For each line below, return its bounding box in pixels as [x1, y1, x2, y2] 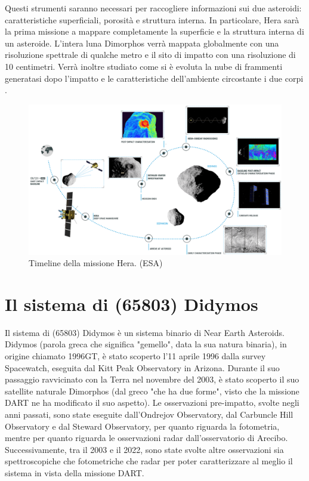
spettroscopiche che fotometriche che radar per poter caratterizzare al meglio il [5, 455, 293, 467]
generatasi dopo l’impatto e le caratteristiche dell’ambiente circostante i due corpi [5, 72, 304, 84]
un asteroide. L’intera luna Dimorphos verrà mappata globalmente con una [5, 36, 279, 49]
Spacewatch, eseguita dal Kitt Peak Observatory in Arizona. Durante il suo [5, 361, 280, 374]
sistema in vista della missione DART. [5, 466, 144, 479]
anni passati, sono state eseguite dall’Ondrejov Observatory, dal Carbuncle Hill [5, 408, 293, 420]
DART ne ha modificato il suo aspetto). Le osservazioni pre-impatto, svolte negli [5, 396, 299, 409]
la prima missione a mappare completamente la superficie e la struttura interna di [5, 25, 304, 38]
